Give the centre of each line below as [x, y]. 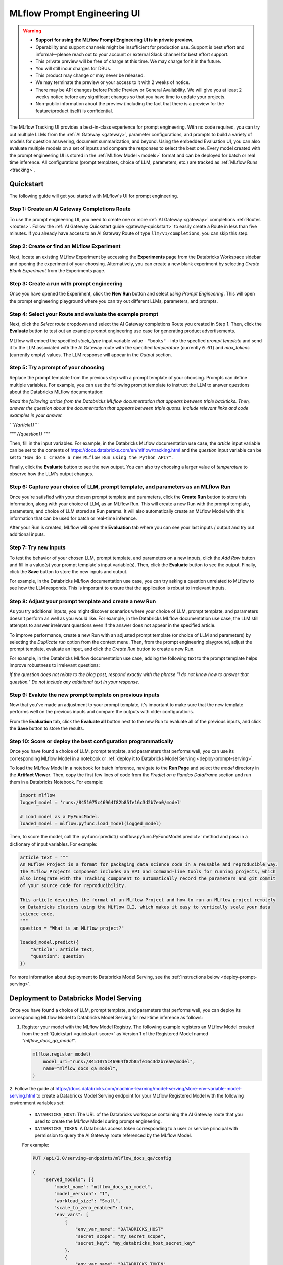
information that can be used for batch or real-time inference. [73, 518]
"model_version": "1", [82, 1194]
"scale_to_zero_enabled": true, [94, 1208]
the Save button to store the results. [47, 728]
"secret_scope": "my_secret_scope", [121, 1236]
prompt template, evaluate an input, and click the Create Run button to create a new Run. [102, 649]
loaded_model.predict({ [50, 942]
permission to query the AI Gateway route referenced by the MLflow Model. [113, 1135]
